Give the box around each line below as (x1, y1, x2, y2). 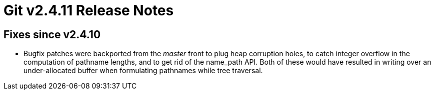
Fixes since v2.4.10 (3, 28, 101, 41)
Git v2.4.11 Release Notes (3, 2, 174, 19)
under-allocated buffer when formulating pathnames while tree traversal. (23, 66, 263, 75)
